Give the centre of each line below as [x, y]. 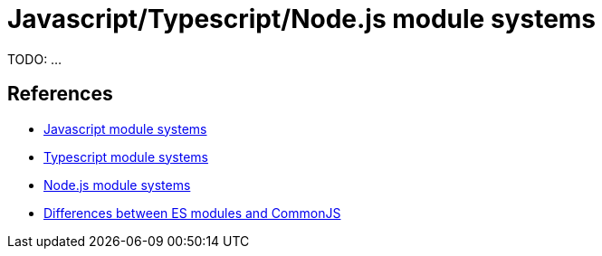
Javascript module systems [125, 128]
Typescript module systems [126, 156]
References [60, 94]
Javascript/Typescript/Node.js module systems [302, 19]
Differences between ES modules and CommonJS [192, 213]
